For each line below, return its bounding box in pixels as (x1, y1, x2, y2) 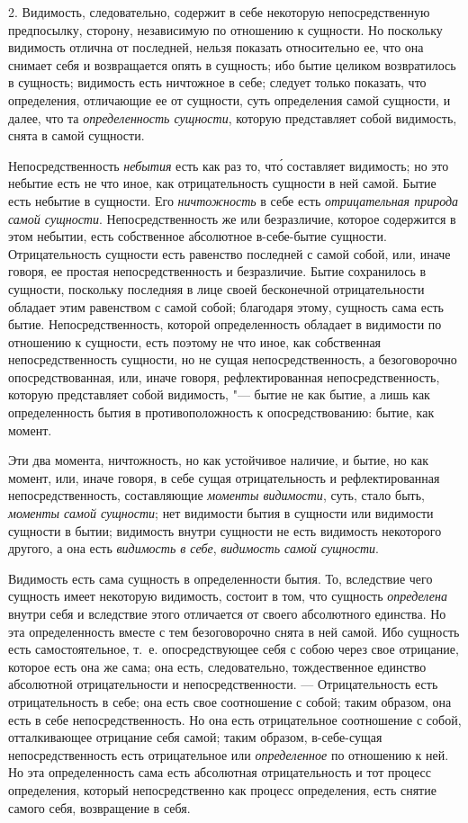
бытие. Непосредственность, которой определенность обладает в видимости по (8, 315, 442, 334)
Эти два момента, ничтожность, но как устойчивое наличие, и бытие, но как (8, 451, 429, 470)
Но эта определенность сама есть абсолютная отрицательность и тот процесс (8, 763, 431, 782)
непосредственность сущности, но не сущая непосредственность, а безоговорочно (8, 350, 457, 369)
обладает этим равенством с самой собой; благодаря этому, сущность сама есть (8, 297, 444, 316)
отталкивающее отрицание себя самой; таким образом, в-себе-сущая (8, 728, 382, 747)
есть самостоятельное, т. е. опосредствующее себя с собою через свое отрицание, (8, 640, 459, 658)
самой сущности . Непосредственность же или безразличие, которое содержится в (8, 209, 456, 228)
